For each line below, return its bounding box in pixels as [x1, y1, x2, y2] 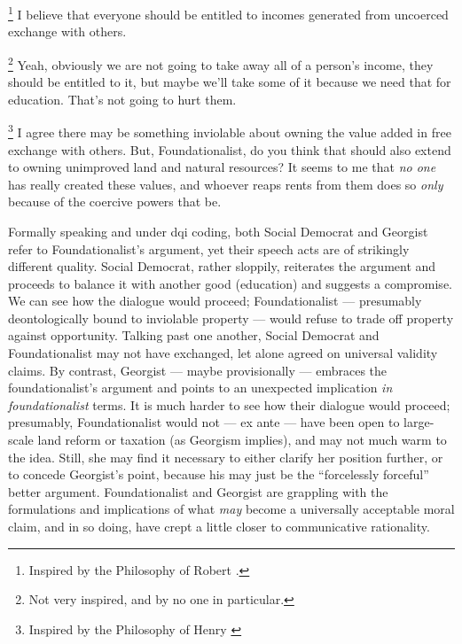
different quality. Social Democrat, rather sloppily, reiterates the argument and [8, 257, 436, 275]
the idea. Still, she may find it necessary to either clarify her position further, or [8, 447, 443, 466]
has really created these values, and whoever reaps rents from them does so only [8, 175, 443, 193]
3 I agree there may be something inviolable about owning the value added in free [8, 120, 451, 141]
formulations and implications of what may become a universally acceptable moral [8, 500, 455, 518]
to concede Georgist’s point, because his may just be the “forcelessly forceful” [8, 465, 429, 484]
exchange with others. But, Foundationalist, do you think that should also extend [8, 140, 451, 159]
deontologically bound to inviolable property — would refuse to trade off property [8, 308, 454, 327]
